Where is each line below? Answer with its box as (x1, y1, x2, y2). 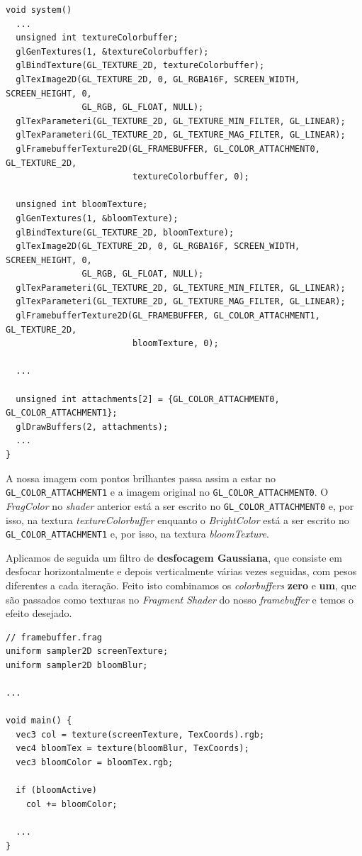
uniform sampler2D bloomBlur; (6, 660, 148, 670)
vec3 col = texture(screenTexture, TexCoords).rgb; (16, 729, 265, 740)
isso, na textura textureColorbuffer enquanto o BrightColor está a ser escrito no (6, 512, 349, 527)
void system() (6, 5, 72, 15)
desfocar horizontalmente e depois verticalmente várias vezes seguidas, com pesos (6, 564, 357, 579)
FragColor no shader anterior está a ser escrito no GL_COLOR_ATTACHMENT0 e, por (6, 498, 354, 513)
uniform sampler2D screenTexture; (6, 646, 169, 657)
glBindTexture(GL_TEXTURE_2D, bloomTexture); (16, 227, 234, 238)
